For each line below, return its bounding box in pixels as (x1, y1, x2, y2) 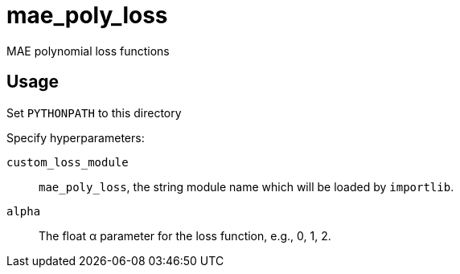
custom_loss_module (6, 155, 129, 169)
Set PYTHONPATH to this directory (6, 105, 182, 120)
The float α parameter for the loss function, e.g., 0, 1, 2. (39, 228, 331, 243)
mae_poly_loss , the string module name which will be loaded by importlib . (39, 179, 454, 194)
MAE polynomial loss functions (6, 43, 170, 58)
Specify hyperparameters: (6, 130, 145, 145)
